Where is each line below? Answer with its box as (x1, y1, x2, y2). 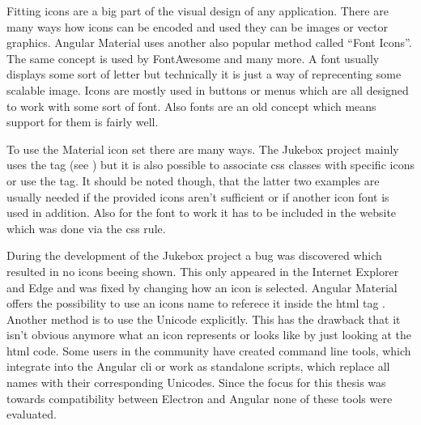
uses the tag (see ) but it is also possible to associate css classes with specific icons (6, 156, 415, 173)
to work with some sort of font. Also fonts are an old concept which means (6, 97, 376, 114)
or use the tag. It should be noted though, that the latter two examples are (6, 172, 380, 189)
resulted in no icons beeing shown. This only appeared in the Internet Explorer (6, 262, 399, 279)
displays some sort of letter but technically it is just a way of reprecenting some (6, 66, 402, 83)
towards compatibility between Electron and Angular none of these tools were (6, 389, 393, 406)
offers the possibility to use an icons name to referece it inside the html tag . (6, 295, 385, 312)
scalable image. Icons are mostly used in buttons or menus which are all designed (6, 81, 409, 98)
